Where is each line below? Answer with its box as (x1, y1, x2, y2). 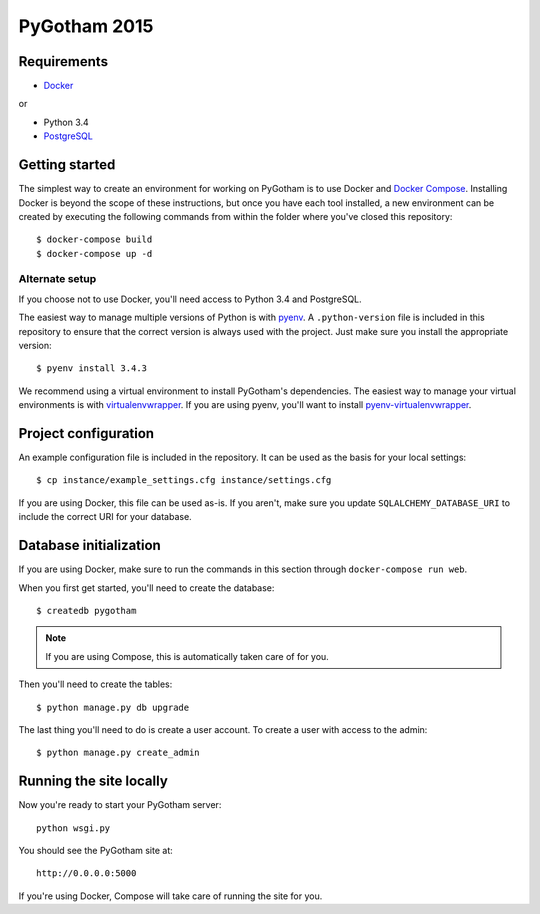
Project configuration (18, 425, 155, 442)
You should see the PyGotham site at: (18, 844, 174, 856)
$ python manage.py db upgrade (36, 701, 190, 713)
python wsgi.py (36, 822, 111, 834)
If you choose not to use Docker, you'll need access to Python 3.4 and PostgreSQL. (18, 293, 362, 305)
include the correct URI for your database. (18, 511, 192, 523)
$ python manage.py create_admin (36, 747, 200, 759)
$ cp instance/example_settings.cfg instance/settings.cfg (36, 475, 332, 486)
